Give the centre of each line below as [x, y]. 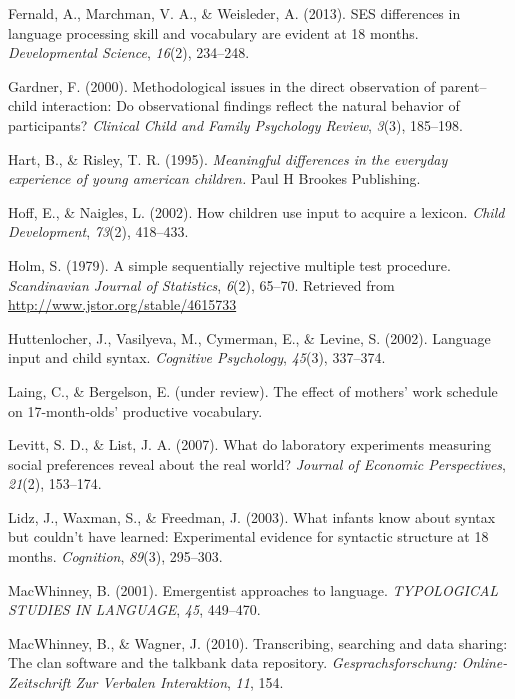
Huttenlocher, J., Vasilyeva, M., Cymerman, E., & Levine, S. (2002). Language [249, 337]
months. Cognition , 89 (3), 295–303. [115, 556]
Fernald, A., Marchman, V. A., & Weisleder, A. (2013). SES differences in [234, 13]
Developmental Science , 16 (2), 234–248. [129, 52]
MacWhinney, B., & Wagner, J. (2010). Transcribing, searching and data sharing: [258, 642]
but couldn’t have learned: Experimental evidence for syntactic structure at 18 [248, 536]
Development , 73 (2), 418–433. [98, 231]
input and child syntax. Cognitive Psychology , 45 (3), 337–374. [197, 357]
